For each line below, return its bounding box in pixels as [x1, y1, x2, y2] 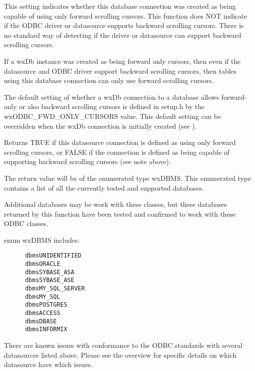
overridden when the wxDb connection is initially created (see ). [4, 120, 197, 131]
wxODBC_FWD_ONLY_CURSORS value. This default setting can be [4, 111, 221, 121]
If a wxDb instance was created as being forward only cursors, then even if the [4, 56, 241, 66]
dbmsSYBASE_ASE [25, 277, 75, 284]
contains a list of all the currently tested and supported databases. [4, 182, 204, 193]
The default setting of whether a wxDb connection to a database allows [4, 91, 219, 102]
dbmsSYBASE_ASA [25, 268, 75, 276]
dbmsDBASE [25, 317, 57, 325]
